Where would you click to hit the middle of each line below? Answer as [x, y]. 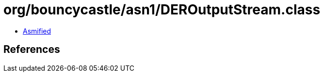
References [32, 50]
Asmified [37, 31]
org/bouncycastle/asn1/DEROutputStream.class [162, 10]
